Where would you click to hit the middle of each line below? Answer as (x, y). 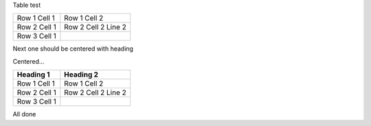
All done (24, 114)
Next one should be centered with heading (73, 49)
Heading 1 (33, 75)
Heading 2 (81, 75)
